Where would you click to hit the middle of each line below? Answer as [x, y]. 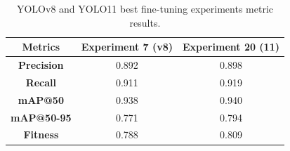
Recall [41, 82]
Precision [41, 65]
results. [145, 22]
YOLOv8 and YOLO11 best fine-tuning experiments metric [145, 8]
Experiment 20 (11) [231, 47]
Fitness [41, 134]
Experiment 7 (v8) [127, 47]
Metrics [41, 47]
